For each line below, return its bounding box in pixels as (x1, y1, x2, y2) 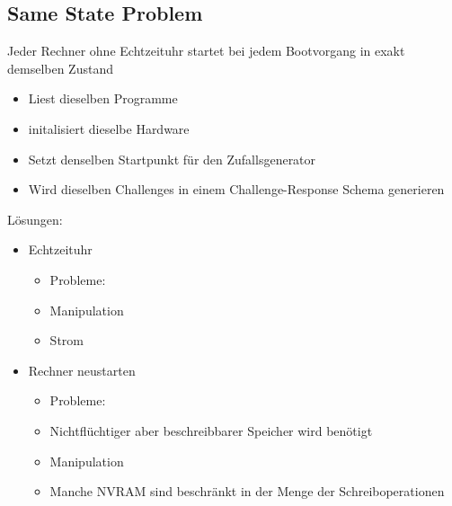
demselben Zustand (7, 58, 113, 77)
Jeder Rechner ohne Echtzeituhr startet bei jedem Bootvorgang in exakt (7, 41, 405, 60)
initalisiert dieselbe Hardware (28, 119, 190, 138)
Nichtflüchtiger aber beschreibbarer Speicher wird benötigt (49, 421, 373, 439)
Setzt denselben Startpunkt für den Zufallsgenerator (28, 149, 316, 168)
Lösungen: (7, 209, 63, 228)
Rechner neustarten (28, 360, 136, 379)
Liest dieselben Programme (28, 89, 178, 108)
